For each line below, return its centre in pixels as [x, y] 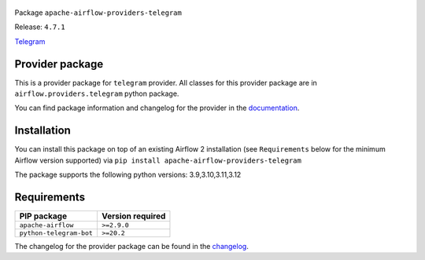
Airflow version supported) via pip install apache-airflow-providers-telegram [158, 160]
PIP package [43, 216]
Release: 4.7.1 [40, 27]
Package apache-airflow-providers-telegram [98, 13]
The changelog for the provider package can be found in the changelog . [132, 247]
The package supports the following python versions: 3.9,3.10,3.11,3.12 [128, 175]
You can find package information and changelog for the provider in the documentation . [157, 108]
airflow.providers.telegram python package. [97, 93]
